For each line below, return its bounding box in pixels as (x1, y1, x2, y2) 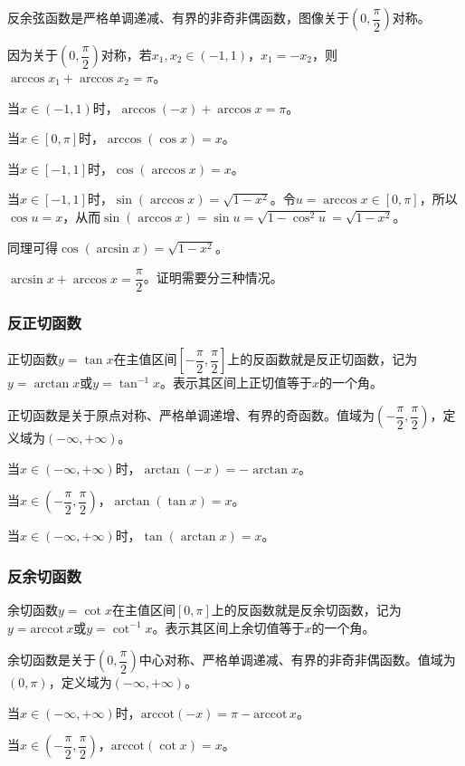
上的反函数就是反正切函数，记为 (227, 349, 418, 369)
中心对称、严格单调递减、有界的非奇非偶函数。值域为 (138, 650, 456, 669)
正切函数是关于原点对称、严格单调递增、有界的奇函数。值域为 (7, 406, 375, 425)
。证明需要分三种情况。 (143, 268, 283, 287)
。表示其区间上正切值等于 (160, 373, 313, 392)
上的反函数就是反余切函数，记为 (211, 600, 402, 619)
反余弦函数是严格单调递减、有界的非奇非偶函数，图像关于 (7, 8, 349, 26)
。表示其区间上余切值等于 (152, 618, 305, 637)
